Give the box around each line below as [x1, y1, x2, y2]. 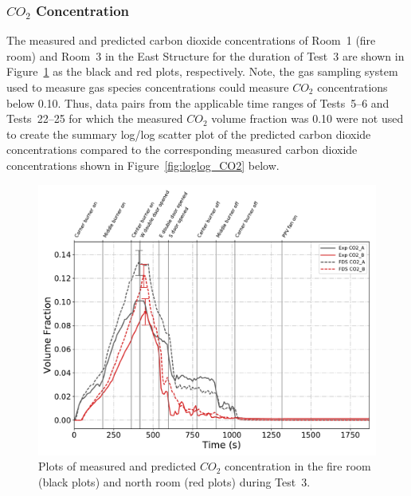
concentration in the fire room [225, 458, 371, 474]
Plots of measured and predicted [38, 458, 197, 474]
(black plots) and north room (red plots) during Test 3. [38, 473, 311, 490]
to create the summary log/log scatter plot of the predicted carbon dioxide [6, 125, 371, 142]
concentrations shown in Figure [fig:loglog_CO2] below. [6, 156, 280, 173]
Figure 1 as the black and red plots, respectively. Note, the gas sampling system [6, 63, 398, 80]
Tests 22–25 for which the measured [6, 110, 183, 127]
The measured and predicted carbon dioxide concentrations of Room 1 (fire [6, 32, 376, 49]
